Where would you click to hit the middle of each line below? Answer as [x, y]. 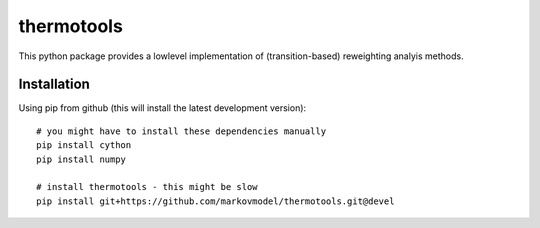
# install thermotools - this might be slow [147, 187]
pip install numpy [81, 159]
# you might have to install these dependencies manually [181, 131]
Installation [54, 84]
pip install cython [84, 145]
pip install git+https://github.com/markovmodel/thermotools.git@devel [215, 201]
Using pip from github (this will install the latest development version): [162, 108]
